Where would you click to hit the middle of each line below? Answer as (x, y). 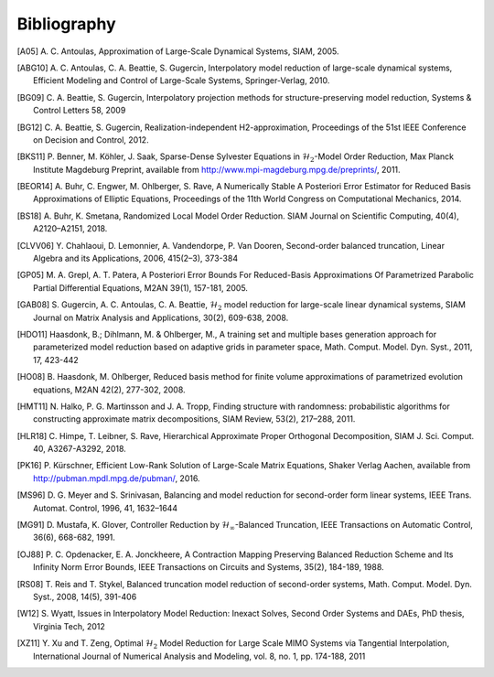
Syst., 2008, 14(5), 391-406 (85, 596)
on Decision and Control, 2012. (91, 140)
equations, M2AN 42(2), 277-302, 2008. (110, 390)
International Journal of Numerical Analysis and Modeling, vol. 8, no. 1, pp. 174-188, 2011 (199, 656)
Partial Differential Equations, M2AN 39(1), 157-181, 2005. (141, 287)
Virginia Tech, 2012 (69, 626)
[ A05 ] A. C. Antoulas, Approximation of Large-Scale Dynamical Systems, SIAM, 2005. (178, 51)
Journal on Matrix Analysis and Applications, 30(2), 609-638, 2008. (161, 317)
